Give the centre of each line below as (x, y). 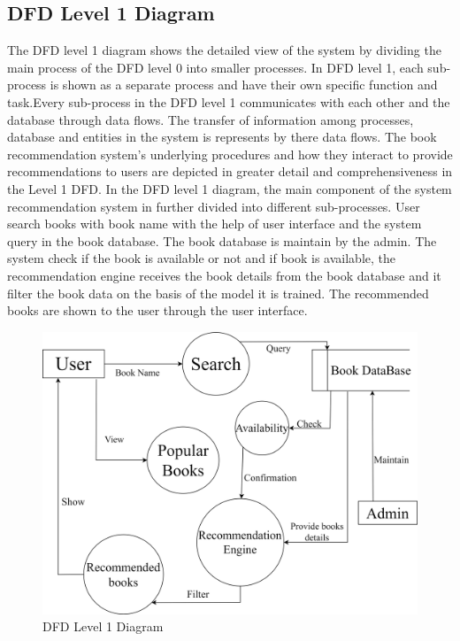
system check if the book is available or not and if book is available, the (201, 258)
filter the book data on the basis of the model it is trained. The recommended (218, 293)
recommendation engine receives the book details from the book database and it (224, 275)
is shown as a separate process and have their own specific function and (244, 85)
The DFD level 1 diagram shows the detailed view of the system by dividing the (224, 50)
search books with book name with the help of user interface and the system (215, 224)
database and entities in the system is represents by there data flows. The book (222, 137)
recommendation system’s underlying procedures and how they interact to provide (230, 154)
